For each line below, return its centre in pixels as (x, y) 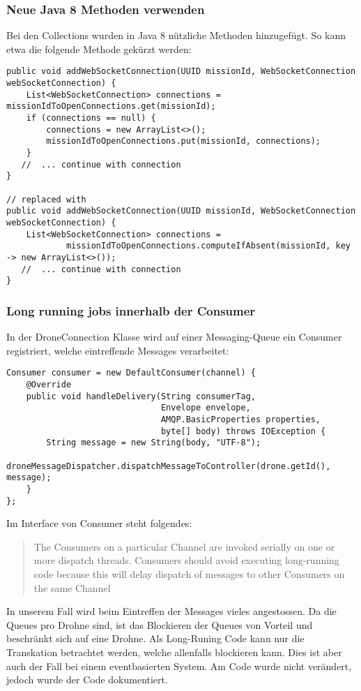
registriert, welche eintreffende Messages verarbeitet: (118, 350)
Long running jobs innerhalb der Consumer (131, 310)
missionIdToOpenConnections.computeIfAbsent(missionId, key (208, 246)
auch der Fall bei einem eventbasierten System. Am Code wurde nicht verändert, (179, 666)
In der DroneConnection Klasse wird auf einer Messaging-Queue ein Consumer (174, 337)
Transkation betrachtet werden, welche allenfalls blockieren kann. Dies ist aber (174, 652)
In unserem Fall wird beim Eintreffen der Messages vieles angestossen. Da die (171, 611)
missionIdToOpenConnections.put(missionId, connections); (184, 141)
